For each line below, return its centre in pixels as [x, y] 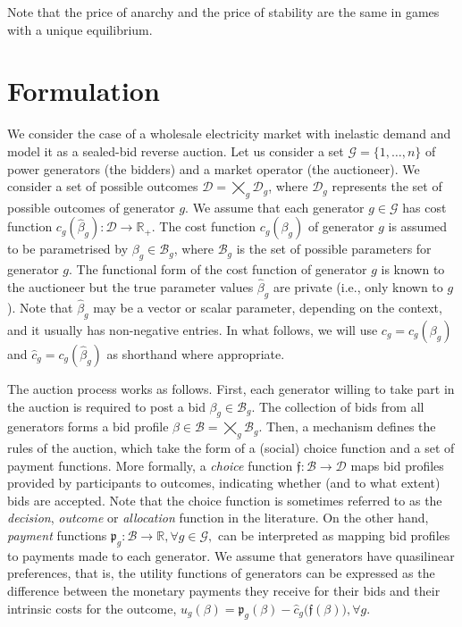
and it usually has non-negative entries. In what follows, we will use [193, 329]
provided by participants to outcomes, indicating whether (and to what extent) [224, 483]
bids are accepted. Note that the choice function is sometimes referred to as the [225, 500]
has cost [424, 207]
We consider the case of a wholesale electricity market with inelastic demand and [229, 134]
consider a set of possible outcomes [103, 186]
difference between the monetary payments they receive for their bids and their [224, 591]
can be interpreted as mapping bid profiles [334, 535]
